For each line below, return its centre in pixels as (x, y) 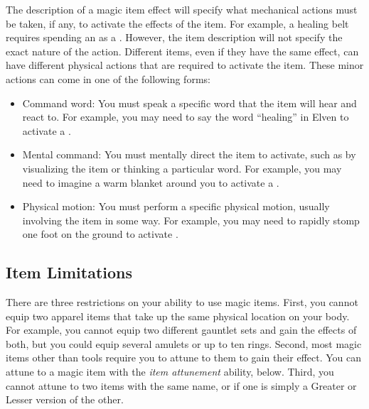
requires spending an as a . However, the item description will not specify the (174, 37)
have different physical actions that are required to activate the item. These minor (185, 65)
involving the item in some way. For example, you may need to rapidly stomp (191, 220)
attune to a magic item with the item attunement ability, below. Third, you (170, 372)
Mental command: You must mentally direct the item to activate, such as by (189, 154)
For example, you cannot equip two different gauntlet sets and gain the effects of (181, 330)
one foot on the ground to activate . (100, 234)
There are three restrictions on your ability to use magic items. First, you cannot (182, 302)
